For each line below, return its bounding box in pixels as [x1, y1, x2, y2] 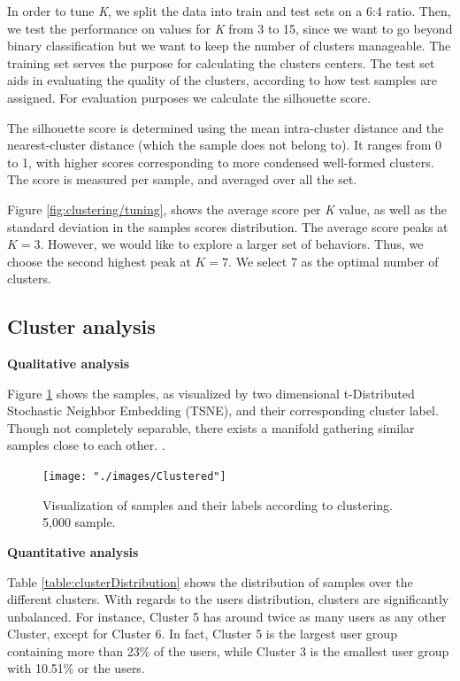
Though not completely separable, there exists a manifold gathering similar [7, 418, 415, 437]
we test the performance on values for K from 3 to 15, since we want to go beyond [7, 19, 453, 37]
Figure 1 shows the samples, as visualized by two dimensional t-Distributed [7, 383, 415, 402]
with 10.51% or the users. [7, 659, 145, 677]
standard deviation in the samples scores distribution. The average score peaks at [7, 217, 448, 236]
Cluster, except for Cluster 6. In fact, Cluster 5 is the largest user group [7, 624, 397, 643]
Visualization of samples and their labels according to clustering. [42, 495, 394, 514]
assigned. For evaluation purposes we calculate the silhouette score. [7, 88, 372, 106]
